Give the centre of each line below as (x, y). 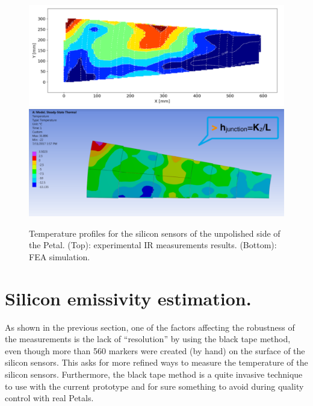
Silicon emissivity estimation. (128, 298)
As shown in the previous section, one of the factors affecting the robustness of (150, 327)
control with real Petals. (49, 398)
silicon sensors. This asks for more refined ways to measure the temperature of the (156, 362)
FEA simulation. (60, 256)
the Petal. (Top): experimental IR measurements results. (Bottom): (153, 245)
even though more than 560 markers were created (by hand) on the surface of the (155, 350)
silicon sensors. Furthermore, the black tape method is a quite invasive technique (154, 374)
